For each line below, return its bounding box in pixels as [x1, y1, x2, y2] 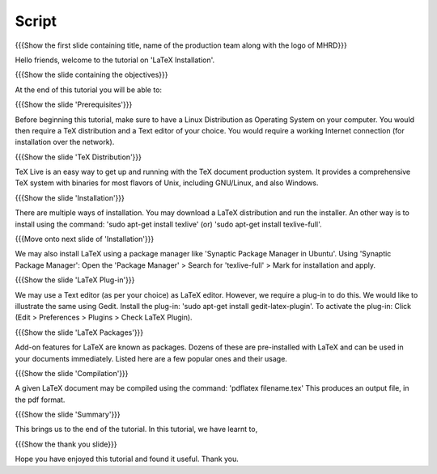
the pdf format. [15, 395, 66, 404]
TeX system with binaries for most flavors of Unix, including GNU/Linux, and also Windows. [15, 178, 319, 188]
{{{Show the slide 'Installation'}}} [15, 193, 125, 202]
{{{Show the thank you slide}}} [15, 439, 117, 449]
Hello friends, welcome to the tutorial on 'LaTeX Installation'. [15, 55, 215, 65]
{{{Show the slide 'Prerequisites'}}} [15, 99, 133, 109]
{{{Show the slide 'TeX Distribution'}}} [15, 152, 142, 162]
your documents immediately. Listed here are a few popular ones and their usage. [15, 353, 287, 363]
